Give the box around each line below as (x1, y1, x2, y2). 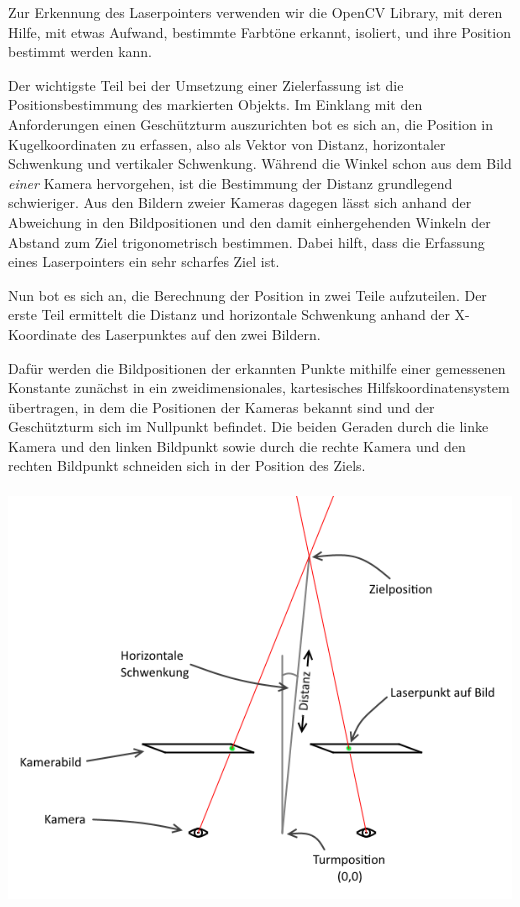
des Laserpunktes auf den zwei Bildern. (81, 323, 321, 344)
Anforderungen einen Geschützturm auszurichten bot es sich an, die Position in (8, 113, 494, 134)
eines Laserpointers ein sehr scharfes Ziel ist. (8, 251, 280, 272)
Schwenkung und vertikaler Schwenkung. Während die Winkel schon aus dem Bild (8, 153, 512, 174)
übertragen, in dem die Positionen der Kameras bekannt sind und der (8, 396, 435, 417)
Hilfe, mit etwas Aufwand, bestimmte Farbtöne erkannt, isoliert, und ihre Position (8, 21, 511, 42)
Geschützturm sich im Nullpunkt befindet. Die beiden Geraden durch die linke (8, 416, 489, 437)
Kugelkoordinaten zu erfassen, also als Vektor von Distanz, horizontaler (8, 133, 446, 154)
